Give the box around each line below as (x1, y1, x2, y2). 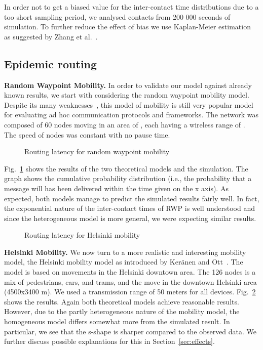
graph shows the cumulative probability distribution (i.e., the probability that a (4, 173, 252, 184)
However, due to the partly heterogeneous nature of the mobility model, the (4, 306, 240, 317)
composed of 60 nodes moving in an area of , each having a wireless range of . (4, 119, 245, 129)
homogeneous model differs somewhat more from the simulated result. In (4, 316, 230, 327)
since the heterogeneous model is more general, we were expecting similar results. (4, 212, 256, 223)
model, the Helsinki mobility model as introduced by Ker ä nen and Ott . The (4, 256, 243, 267)
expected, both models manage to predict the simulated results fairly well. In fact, (4, 193, 259, 203)
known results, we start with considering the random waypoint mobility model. (4, 90, 249, 100)
